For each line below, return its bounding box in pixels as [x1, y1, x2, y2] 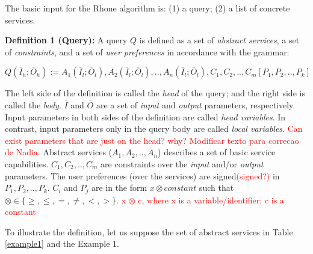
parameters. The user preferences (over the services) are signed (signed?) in [5, 169, 280, 182]
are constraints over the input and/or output [101, 157, 264, 170]
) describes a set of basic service [158, 146, 276, 158]
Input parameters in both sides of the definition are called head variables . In [5, 110, 286, 123]
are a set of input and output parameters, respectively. [96, 98, 296, 111]
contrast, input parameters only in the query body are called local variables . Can [5, 122, 303, 135]
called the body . [5, 98, 61, 111]
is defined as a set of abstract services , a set [139, 34, 300, 46]
